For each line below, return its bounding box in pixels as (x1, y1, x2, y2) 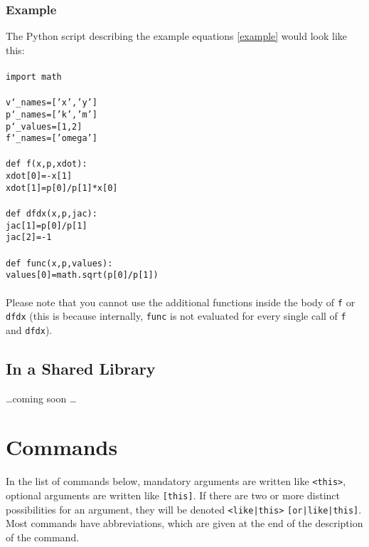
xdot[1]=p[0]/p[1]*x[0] (6, 182, 118, 193)
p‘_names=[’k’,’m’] (6, 109, 97, 120)
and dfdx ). (6, 322, 53, 337)
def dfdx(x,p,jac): (6, 209, 97, 219)
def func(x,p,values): (6, 258, 113, 269)
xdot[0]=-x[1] (6, 171, 73, 182)
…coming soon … (6, 390, 77, 405)
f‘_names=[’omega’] (6, 133, 97, 144)
